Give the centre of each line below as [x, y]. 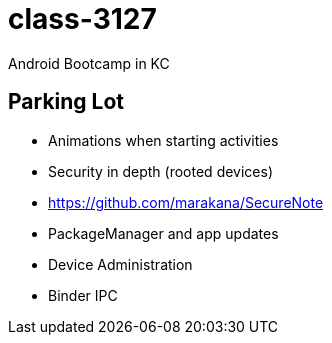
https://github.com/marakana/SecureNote [186, 202]
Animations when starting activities [163, 140]
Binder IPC [83, 295]
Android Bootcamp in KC [89, 63]
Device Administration [120, 264]
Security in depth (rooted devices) [161, 171]
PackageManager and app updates [163, 233]
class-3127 [82, 19]
